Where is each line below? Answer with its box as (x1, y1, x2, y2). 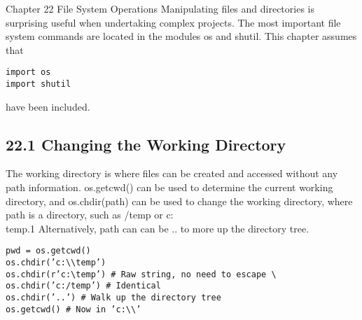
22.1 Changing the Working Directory (6, 133, 286, 155)
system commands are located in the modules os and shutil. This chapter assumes (6, 29, 357, 43)
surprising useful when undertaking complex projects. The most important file (6, 15, 341, 29)
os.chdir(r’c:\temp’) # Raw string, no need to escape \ (6, 269, 277, 279)
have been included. (6, 99, 90, 113)
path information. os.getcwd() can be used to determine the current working (6, 180, 333, 195)
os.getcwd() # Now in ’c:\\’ (6, 304, 141, 314)
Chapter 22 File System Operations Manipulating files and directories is (6, 1, 314, 15)
